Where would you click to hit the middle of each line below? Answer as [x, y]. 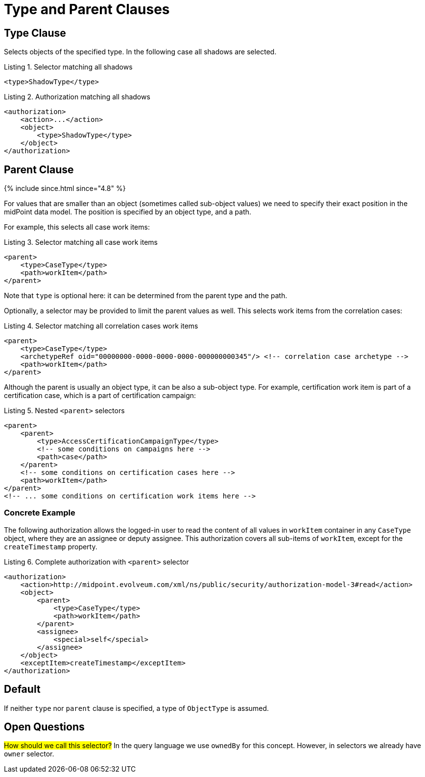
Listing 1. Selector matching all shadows [68, 67]
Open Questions [44, 727]
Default [22, 689]
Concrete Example [40, 513]
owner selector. [29, 754]
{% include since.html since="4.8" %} [65, 188]
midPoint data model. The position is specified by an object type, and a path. [128, 212]
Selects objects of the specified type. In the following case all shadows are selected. [140, 52]
